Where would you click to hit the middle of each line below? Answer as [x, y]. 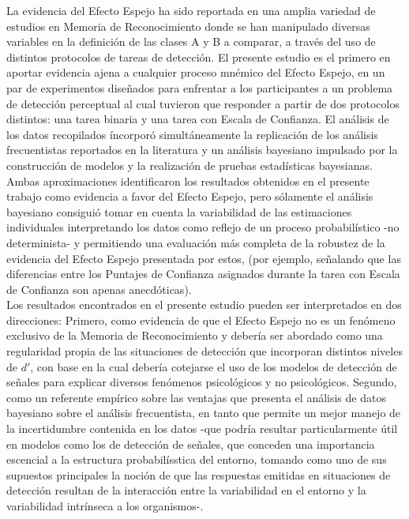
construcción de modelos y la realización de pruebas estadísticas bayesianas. [189, 165]
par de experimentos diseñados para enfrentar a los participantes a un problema [200, 87]
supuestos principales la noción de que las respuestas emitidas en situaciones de [199, 474]
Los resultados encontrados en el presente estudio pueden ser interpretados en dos [204, 305]
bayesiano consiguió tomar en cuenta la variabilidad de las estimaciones [179, 211]
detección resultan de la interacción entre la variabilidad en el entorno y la [186, 490]
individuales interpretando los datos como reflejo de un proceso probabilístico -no [203, 227]
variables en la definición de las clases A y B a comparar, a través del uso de [191, 41]
